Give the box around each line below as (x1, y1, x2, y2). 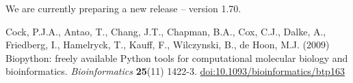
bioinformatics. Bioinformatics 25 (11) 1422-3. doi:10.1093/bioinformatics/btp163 (5, 64, 345, 78)
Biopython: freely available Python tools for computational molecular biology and (5, 50, 348, 65)
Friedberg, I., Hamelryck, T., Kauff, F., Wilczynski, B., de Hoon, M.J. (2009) (5, 37, 330, 52)
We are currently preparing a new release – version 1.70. (5, 1, 241, 15)
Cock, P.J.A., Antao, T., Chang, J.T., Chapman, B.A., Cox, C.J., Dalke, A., (5, 24, 326, 38)
